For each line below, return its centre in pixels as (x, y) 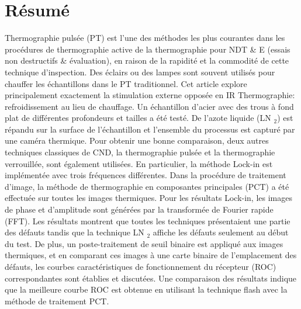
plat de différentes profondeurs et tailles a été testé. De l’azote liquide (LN (138, 118)
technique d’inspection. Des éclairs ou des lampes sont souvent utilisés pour (140, 72)
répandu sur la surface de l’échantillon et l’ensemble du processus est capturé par (150, 129)
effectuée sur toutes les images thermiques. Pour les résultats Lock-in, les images (148, 198)
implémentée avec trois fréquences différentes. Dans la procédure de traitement (146, 175)
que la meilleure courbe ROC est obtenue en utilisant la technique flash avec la (146, 289)
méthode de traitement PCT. (57, 301)
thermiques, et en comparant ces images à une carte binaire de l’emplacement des (151, 255)
